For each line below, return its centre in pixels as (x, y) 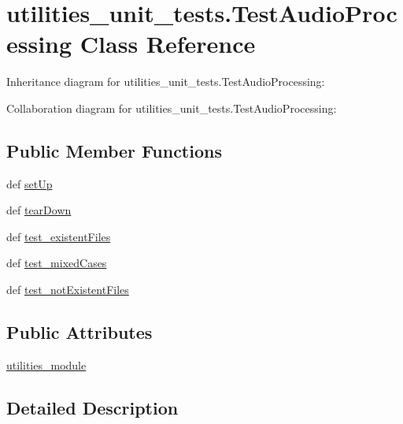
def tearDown (39, 210)
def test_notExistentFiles (68, 290)
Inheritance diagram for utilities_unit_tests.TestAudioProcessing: (166, 82)
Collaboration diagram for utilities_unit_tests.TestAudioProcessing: (172, 108)
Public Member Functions (114, 150)
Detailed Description (92, 407)
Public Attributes (79, 332)
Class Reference (168, 44)
